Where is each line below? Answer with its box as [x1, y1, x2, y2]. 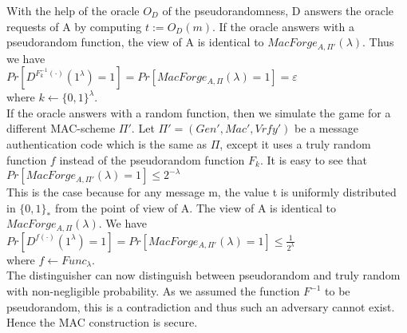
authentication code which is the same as [6, 136, 207, 153]
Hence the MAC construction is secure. [6, 314, 198, 331]
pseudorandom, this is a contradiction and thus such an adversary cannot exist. [6, 298, 395, 315]
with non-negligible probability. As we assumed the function [6, 283, 300, 299]
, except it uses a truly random [219, 136, 371, 153]
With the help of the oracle [6, 2, 140, 18]
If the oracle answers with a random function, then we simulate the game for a [6, 104, 391, 121]
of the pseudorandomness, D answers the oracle [162, 2, 394, 18]
